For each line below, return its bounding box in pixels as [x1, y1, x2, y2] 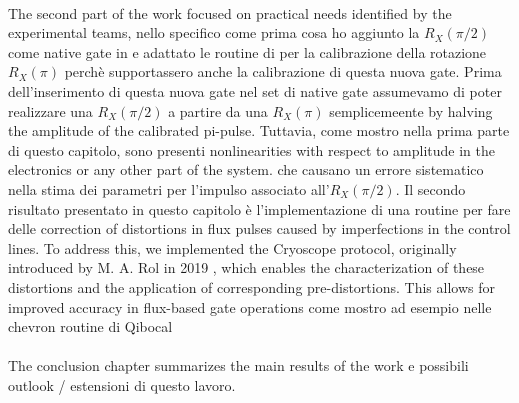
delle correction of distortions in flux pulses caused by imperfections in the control [8, 218, 511, 239]
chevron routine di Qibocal [8, 316, 173, 337]
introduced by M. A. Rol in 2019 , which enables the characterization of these [8, 257, 485, 278]
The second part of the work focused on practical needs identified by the [8, 2, 452, 23]
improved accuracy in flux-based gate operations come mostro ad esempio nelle [8, 296, 492, 317]
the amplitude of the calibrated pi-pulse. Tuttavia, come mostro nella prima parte [8, 120, 510, 141]
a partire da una [168, 100, 268, 121]
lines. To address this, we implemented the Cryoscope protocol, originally [8, 237, 457, 258]
